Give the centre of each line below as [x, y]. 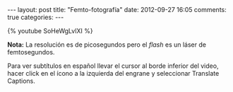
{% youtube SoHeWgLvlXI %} [50, 31]
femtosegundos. [31, 52]
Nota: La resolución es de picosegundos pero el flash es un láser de [107, 45]
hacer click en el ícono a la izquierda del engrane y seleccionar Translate [113, 73]
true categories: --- [36, 17]
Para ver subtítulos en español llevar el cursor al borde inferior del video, [113, 66]
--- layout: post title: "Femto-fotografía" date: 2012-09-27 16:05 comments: [117, 10]
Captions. [21, 81]
